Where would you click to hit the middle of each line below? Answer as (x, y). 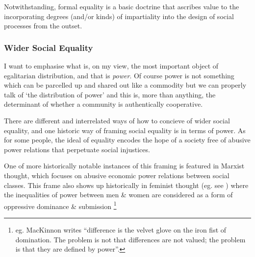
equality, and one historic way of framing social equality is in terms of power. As (125, 130)
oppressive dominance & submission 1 (60, 205)
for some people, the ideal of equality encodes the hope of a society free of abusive (127, 140)
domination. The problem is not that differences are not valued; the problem (130, 239)
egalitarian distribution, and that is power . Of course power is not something (119, 75)
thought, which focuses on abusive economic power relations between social (117, 175)
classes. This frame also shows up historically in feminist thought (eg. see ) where (126, 185)
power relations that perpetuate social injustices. (77, 149)
